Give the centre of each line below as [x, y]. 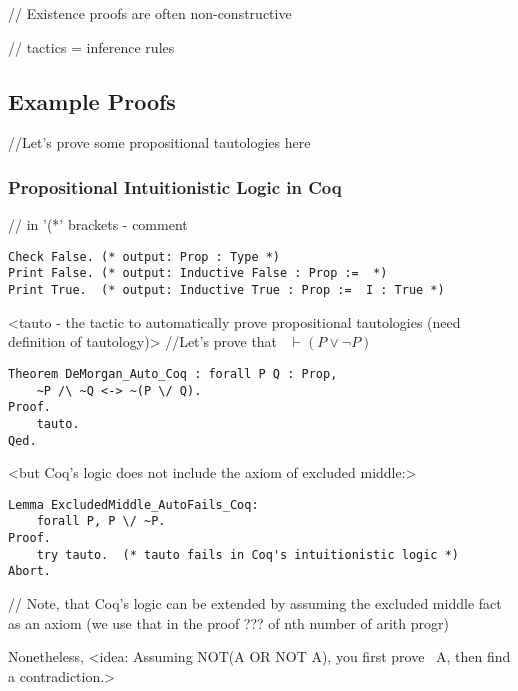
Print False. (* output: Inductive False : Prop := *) [198, 273]
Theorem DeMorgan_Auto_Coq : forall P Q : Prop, [173, 373]
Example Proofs [92, 100]
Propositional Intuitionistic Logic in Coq [175, 186]
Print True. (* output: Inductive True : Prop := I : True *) [226, 290]
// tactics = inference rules [91, 46]
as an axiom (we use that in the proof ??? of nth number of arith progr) [228, 622]
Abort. [29, 571]
